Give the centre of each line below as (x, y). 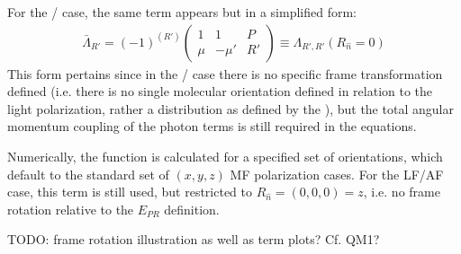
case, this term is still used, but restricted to (130, 192)
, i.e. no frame (402, 192)
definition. (192, 209)
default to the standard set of (88, 174)
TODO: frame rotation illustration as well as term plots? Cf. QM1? (194, 239)
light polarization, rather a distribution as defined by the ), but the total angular (230, 108)
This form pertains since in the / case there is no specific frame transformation (225, 73)
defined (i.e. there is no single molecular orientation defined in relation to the (220, 91)
